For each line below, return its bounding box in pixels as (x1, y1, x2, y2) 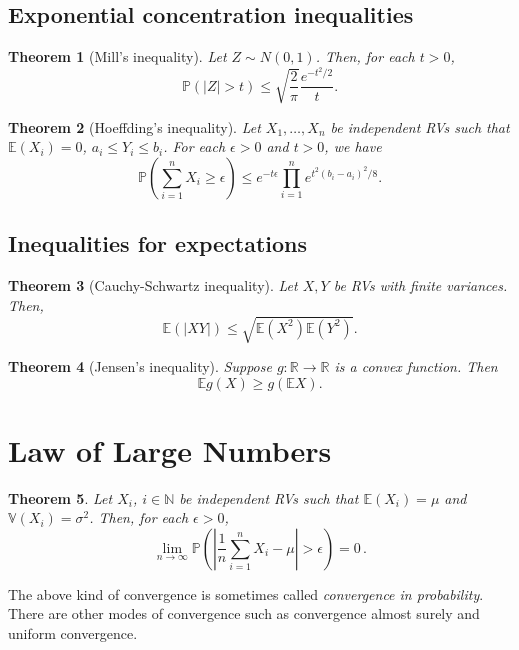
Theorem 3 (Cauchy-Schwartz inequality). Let (8, 275, 298, 296)
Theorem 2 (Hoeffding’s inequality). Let (8, 116, 261, 137)
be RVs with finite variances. (333, 275, 508, 296)
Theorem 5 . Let (8, 487, 113, 508)
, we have (324, 136, 382, 157)
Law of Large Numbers (8, 429, 332, 470)
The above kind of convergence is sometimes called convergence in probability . (8, 583, 484, 604)
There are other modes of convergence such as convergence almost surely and (8, 603, 480, 624)
